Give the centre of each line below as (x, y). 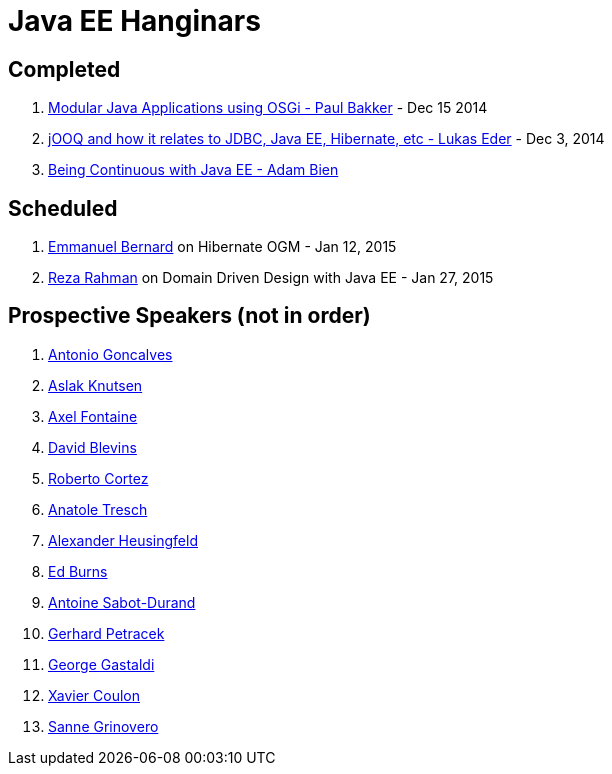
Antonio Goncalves (110, 354)
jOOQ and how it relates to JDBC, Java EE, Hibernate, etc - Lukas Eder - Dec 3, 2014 (326, 139)
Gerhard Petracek (106, 633)
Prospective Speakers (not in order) (189, 316)
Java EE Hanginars (134, 21)
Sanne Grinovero (103, 726)
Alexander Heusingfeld (123, 540)
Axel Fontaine (93, 416)
